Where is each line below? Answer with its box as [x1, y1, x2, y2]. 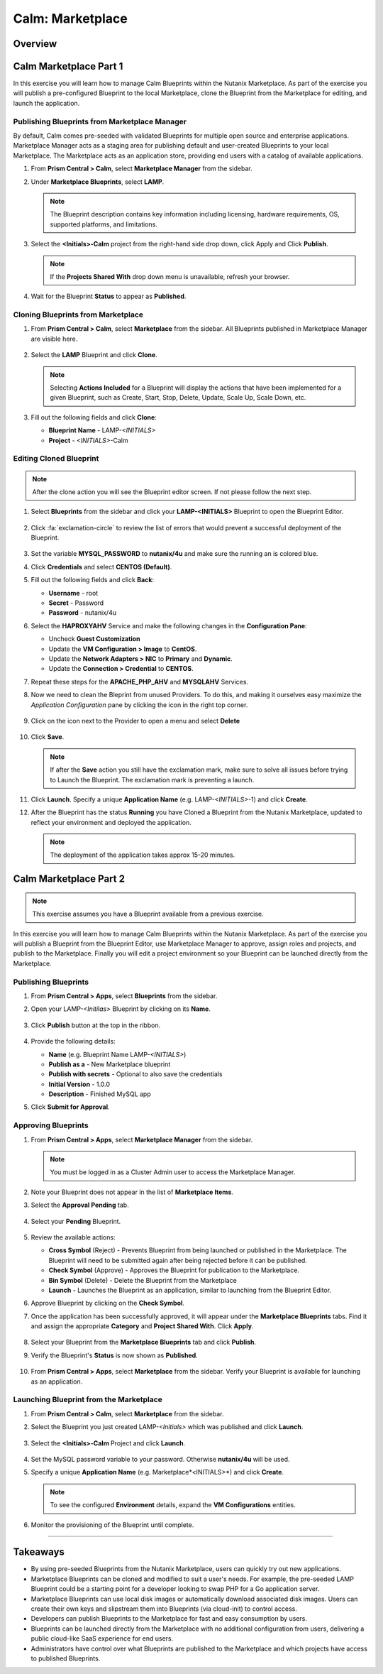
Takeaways [13, 1546, 65, 1558]
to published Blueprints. [30, 1654, 101, 1663]
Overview [13, 38, 57, 50]
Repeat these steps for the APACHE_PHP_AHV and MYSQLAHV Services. [30, 677, 248, 686]
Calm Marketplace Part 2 [13, 873, 126, 885]
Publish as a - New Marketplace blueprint [48, 1060, 171, 1068]
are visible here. [30, 334, 78, 343]
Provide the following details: [30, 1037, 116, 1046]
